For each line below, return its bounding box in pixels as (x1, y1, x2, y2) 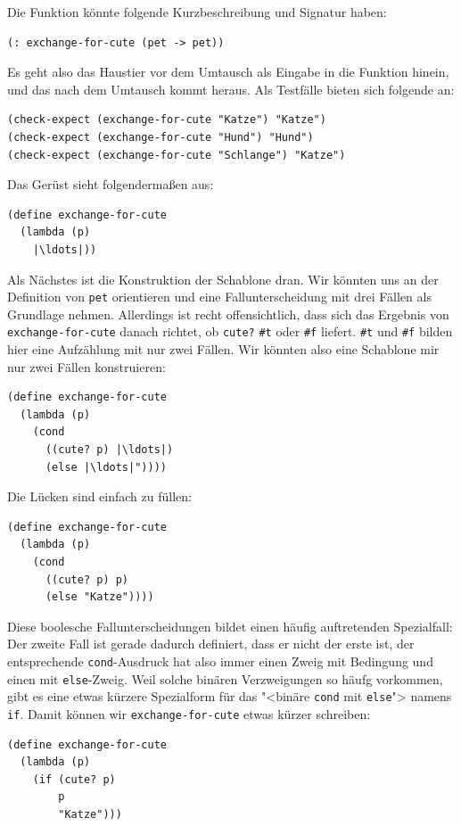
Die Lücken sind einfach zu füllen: (7, 487, 192, 506)
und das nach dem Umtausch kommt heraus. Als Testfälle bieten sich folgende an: (7, 79, 455, 98)
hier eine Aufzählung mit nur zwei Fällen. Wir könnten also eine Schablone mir (7, 340, 440, 359)
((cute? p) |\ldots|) (45, 443, 174, 456)
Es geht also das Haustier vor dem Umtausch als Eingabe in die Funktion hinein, (7, 62, 449, 81)
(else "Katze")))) (45, 591, 154, 604)
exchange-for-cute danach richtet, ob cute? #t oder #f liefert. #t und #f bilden (7, 322, 453, 341)
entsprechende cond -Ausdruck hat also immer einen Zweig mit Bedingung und (7, 651, 433, 670)
